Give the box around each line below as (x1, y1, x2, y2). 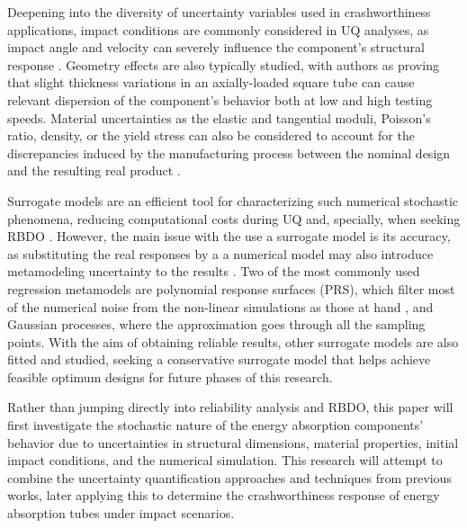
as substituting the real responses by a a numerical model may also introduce (7, 244, 434, 263)
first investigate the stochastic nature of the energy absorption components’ (7, 416, 424, 434)
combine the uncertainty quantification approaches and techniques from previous (7, 468, 452, 487)
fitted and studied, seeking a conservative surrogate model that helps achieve (7, 350, 431, 369)
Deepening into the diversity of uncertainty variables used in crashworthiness (7, 3, 431, 21)
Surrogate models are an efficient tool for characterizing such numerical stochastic (7, 191, 459, 210)
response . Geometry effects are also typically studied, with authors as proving (7, 55, 439, 74)
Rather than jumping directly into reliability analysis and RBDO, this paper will (7, 398, 454, 416)
